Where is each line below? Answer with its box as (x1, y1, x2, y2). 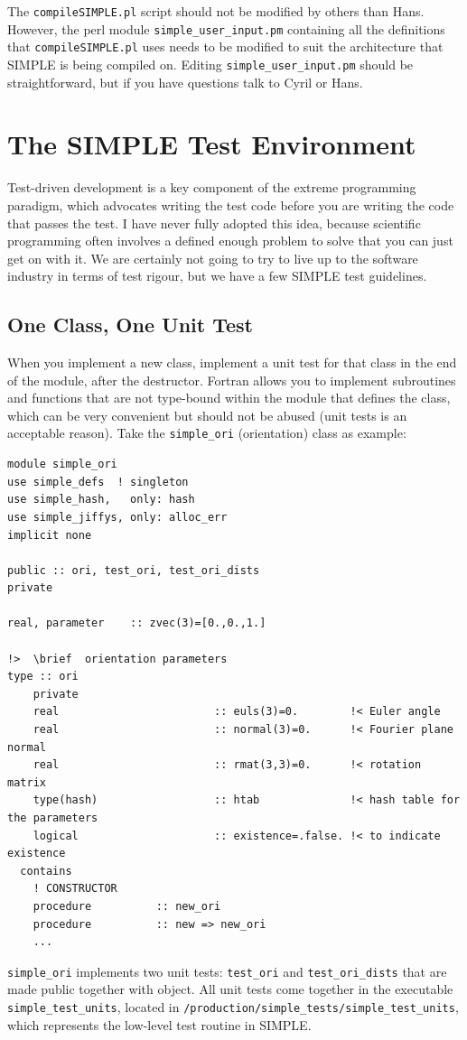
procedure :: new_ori (33, 899, 221, 913)
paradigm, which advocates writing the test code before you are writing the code (7, 195, 454, 214)
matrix (7, 775, 46, 789)
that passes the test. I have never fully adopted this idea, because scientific (7, 213, 421, 232)
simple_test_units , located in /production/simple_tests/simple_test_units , (7, 998, 459, 1017)
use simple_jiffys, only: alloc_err (7, 510, 228, 524)
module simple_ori (7, 458, 117, 471)
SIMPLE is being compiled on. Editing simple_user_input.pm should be (7, 54, 414, 73)
